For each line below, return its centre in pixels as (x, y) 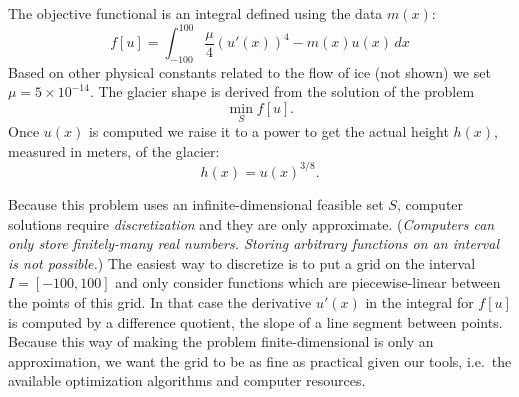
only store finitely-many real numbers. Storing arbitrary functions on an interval (253, 243)
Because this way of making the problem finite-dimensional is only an (221, 341)
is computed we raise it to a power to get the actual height (268, 131)
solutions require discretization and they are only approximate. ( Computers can (251, 223)
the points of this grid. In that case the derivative (160, 301)
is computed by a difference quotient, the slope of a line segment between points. (255, 321)
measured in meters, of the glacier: (114, 150)
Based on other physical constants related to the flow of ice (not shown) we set (249, 71)
